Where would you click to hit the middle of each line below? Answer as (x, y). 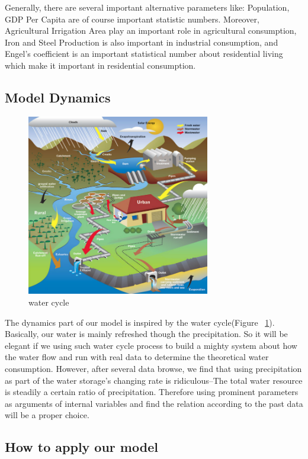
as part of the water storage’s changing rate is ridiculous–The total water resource (154, 380)
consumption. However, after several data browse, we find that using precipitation (153, 368)
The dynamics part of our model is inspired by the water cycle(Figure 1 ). (140, 322)
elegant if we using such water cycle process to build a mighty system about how (151, 345)
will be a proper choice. (47, 415)
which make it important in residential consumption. (100, 65)
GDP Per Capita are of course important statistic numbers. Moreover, (132, 19)
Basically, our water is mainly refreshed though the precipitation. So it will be (146, 334)
